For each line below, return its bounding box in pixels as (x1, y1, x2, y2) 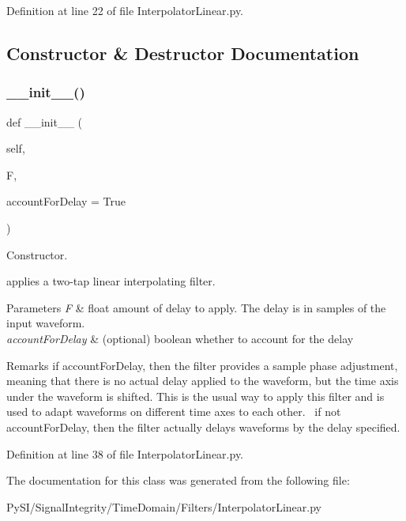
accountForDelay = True (6, 193, 126, 210)
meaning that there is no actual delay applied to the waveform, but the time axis (6, 372, 399, 389)
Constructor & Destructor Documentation (6, 40, 359, 65)
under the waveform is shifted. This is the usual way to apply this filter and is (6, 387, 385, 404)
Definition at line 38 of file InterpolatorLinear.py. (6, 445, 244, 462)
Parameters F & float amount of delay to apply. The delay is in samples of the (6, 299, 386, 315)
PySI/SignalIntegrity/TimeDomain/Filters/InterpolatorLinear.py (6, 498, 321, 515)
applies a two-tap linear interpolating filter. (6, 273, 216, 289)
